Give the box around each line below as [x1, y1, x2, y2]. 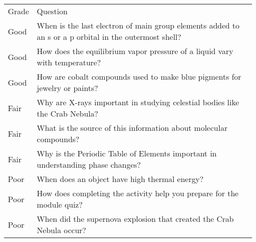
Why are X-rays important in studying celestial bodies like [36, 96, 239, 108]
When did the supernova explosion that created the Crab [36, 213, 234, 224]
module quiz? [36, 199, 83, 210]
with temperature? [36, 57, 101, 68]
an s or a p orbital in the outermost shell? [36, 31, 182, 42]
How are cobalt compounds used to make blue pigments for [36, 71, 241, 82]
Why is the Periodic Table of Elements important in [36, 148, 217, 159]
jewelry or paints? [36, 82, 98, 93]
